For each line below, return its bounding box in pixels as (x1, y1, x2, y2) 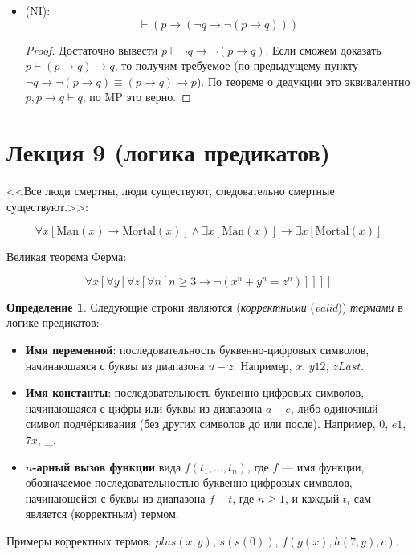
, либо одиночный (291, 399, 378, 416)
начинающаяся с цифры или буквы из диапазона (25, 399, 263, 416)
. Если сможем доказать (265, 41, 381, 58)
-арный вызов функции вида (32, 458, 181, 475)
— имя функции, (281, 458, 365, 475)
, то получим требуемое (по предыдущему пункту (114, 57, 358, 74)
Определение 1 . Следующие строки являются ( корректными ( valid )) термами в (6, 298, 403, 315)
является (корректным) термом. (25, 505, 179, 522)
